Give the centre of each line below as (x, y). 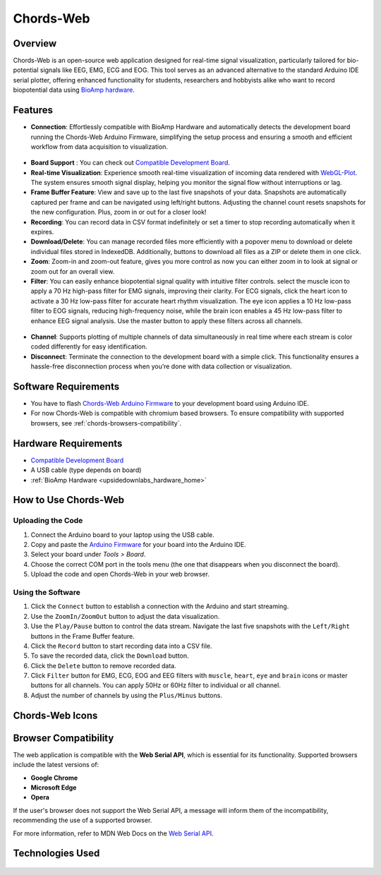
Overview (35, 43)
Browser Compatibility (64, 738)
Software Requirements (66, 386)
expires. (42, 232)
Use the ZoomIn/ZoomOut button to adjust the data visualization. (125, 616)
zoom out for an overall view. (73, 271)
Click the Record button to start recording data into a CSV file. (121, 646)
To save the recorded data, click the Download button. (110, 656)
